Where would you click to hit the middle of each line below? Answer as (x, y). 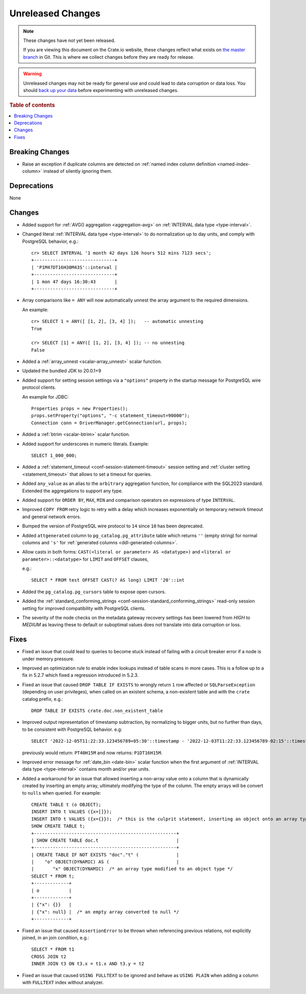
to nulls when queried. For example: (62, 793)
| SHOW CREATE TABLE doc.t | (105, 840)
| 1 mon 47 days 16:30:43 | (74, 282)
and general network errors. (52, 517)
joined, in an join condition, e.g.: (56, 937)
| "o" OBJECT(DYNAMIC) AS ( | (105, 862)
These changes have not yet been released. (69, 40)
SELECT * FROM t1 (53, 950)
